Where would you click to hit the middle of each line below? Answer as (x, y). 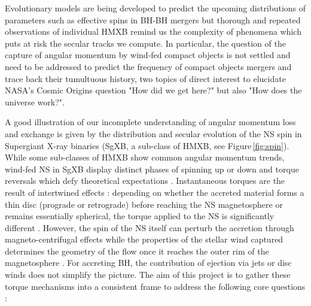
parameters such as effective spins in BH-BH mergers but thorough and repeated (153, 19)
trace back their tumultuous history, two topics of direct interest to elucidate (145, 78)
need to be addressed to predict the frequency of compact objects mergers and (148, 66)
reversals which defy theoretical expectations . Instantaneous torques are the (145, 181)
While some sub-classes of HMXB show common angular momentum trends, (145, 157)
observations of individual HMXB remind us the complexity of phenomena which (153, 31)
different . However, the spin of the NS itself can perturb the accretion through (150, 227)
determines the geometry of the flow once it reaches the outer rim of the (137, 251)
